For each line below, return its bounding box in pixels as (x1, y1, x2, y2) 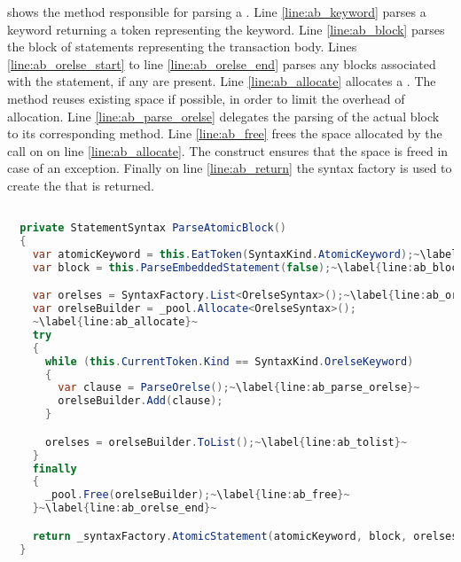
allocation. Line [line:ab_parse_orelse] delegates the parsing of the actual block (7, 106, 440, 125)
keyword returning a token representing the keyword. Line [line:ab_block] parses (7, 20, 445, 38)
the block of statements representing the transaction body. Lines (7, 37, 357, 56)
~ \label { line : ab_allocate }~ (32, 316, 198, 329)
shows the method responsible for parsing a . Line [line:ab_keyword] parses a (7, 3, 426, 20)
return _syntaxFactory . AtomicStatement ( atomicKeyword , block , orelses (32, 529, 458, 542)
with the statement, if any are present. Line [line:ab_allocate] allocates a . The (7, 72, 436, 90)
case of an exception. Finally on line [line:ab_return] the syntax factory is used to (7, 159, 452, 177)
